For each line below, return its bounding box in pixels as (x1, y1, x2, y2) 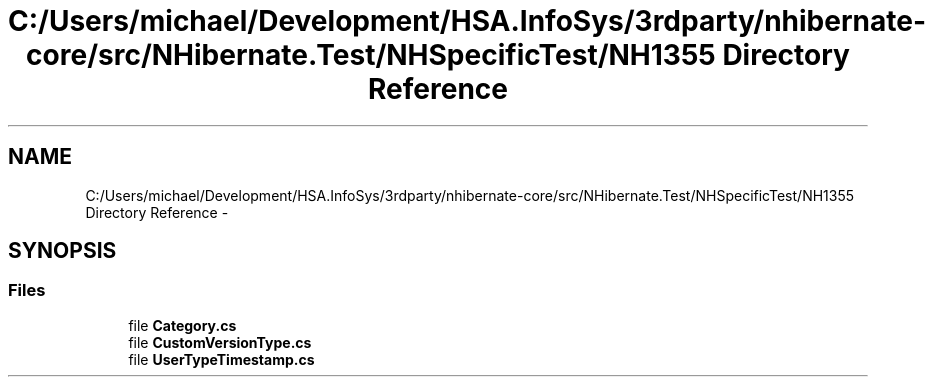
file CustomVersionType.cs (128, 333, 312, 351)
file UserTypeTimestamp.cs (128, 350, 315, 368)
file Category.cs (128, 316, 237, 334)
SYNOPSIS (8, 238, 117, 264)
